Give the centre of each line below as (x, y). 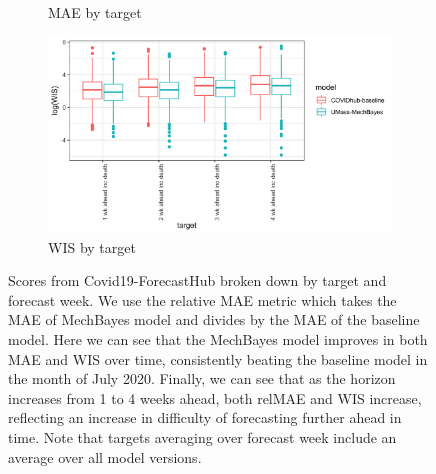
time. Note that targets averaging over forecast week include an (202, 437)
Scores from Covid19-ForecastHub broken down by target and (197, 280)
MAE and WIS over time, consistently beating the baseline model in (218, 358)
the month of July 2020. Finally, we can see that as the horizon (202, 378)
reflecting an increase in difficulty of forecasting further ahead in (205, 417)
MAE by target (95, 12)
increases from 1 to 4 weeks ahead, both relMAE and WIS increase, (215, 397)
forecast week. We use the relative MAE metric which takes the (202, 299)
